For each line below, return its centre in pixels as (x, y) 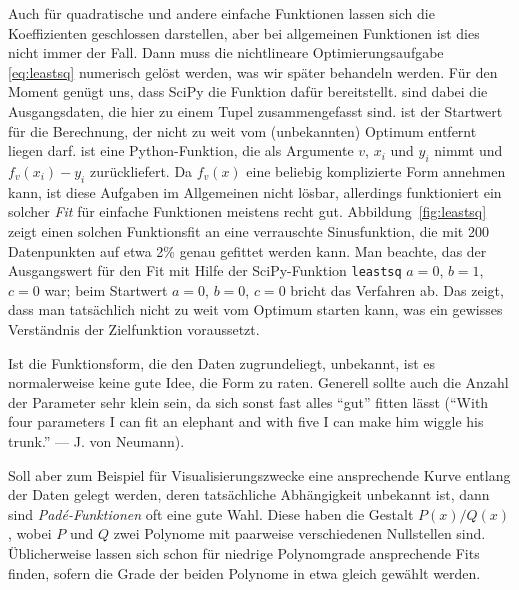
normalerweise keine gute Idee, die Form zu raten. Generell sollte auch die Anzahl (258, 382)
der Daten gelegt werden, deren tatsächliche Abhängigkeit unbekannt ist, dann (249, 494)
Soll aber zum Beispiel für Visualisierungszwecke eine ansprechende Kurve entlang (259, 474)
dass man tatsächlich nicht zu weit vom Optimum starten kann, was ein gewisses (255, 309)
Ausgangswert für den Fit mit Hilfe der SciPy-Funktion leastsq (205, 270)
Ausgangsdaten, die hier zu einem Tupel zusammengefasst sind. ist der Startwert (255, 110)
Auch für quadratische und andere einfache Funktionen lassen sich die (221, 13)
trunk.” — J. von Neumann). (96, 440)
